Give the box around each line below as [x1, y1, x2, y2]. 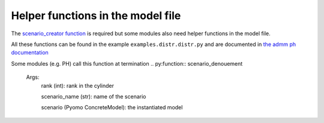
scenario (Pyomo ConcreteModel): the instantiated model [41, 104, 183, 111]
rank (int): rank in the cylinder [41, 82, 114, 89]
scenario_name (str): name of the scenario [41, 93, 146, 100]
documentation [11, 49, 49, 56]
